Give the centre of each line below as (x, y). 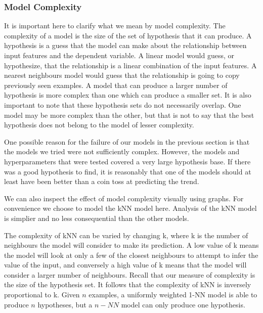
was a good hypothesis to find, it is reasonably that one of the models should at (128, 171)
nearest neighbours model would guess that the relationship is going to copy (122, 75)
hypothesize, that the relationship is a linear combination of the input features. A (130, 65)
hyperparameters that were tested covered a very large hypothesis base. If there (127, 161)
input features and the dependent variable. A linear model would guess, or (119, 55)
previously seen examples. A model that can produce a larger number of (116, 85)
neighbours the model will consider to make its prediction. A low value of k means (131, 245)
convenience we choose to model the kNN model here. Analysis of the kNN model (130, 208)
